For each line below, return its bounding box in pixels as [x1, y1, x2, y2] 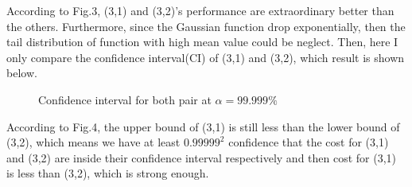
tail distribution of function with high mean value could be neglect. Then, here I [6, 33, 398, 50]
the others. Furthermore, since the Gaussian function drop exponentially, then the [6, 18, 406, 34]
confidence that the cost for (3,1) [228, 134, 389, 150]
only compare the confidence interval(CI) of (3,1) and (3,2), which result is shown [6, 49, 405, 65]
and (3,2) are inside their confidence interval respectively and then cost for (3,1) [6, 149, 397, 166]
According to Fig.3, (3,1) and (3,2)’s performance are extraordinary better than [6, 2, 395, 18]
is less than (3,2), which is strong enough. [6, 165, 209, 181]
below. [6, 64, 37, 81]
